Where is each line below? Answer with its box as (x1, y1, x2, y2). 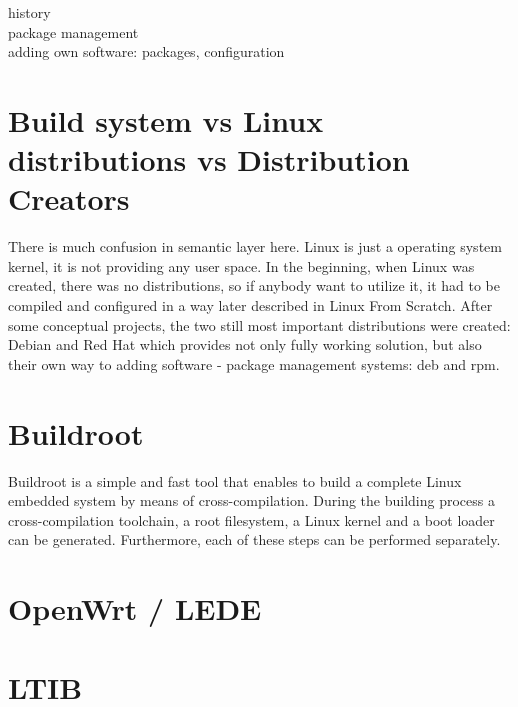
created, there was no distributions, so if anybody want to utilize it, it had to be (8, 275, 501, 296)
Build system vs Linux (8, 99, 324, 140)
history (8, 2, 51, 22)
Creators (8, 178, 130, 219)
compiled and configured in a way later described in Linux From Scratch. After (8, 295, 493, 316)
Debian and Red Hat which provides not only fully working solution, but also (8, 334, 482, 355)
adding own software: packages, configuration (8, 41, 285, 62)
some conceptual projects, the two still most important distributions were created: (8, 314, 511, 335)
